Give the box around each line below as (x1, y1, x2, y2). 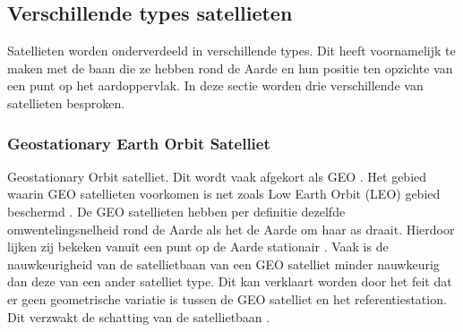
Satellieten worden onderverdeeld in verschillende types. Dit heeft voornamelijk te (7, 41, 456, 60)
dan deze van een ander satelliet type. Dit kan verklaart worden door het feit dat (7, 272, 452, 291)
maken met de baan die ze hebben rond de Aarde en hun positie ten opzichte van (7, 58, 453, 77)
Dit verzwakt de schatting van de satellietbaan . (7, 307, 270, 326)
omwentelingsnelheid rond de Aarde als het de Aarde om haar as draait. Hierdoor (7, 219, 455, 238)
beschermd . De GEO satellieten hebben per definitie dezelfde (7, 201, 346, 220)
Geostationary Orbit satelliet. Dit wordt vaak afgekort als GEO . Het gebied (7, 166, 427, 185)
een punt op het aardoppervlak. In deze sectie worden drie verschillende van (7, 76, 424, 95)
